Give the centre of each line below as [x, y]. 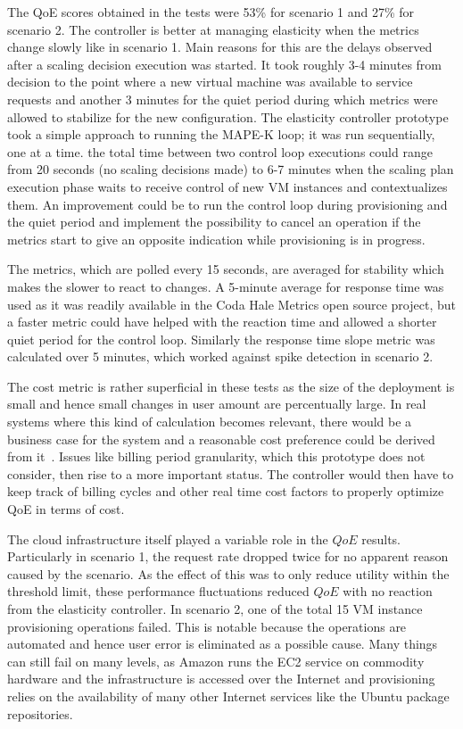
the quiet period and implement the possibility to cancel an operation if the [214, 222]
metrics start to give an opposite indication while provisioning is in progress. [216, 239]
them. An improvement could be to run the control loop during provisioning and [227, 204]
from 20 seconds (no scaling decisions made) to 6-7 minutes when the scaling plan [231, 169]
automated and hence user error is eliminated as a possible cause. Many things [223, 644]
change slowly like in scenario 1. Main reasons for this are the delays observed [220, 47]
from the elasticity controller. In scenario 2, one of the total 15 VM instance [215, 609]
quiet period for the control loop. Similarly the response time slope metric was [221, 339]
